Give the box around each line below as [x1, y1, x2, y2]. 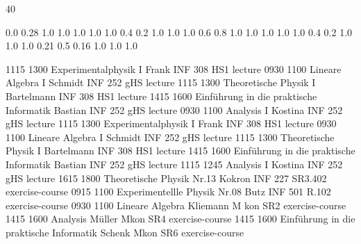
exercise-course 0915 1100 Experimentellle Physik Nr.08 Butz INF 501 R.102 [6, 184, 331, 199]
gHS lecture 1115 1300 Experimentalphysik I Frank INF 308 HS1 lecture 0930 [6, 116, 337, 131]
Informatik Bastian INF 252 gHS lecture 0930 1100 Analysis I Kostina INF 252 [6, 102, 343, 117]
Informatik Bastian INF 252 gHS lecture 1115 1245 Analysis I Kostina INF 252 [6, 156, 343, 171]
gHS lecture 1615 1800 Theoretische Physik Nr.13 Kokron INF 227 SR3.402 [6, 170, 327, 185]
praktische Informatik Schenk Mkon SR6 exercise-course [6, 225, 244, 239]
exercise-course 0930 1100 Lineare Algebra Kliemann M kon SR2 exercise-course [6, 197, 346, 212]
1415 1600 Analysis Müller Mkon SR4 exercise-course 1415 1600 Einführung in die [6, 211, 355, 226]
